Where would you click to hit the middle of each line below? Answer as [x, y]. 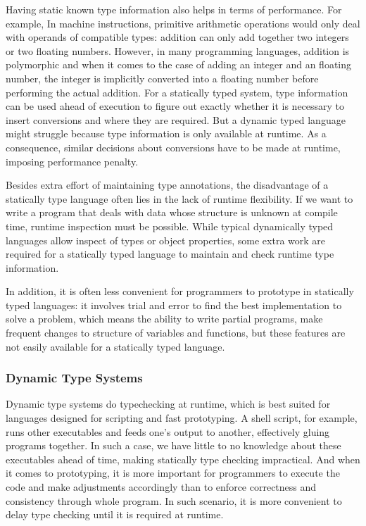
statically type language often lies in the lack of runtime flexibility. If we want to [179, 198]
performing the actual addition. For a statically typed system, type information [177, 92]
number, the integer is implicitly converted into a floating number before [162, 78]
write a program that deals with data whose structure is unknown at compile [172, 212]
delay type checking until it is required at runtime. [115, 514]
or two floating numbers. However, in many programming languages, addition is [178, 50]
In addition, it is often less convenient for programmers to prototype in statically [180, 291]
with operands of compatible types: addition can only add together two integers [177, 37]
